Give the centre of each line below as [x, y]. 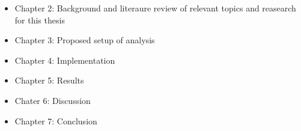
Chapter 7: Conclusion [56, 120]
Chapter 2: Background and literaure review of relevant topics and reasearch [155, 8]
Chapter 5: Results [49, 80]
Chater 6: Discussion [53, 100]
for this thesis [40, 20]
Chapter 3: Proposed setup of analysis [85, 40]
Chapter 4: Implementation [65, 60]
